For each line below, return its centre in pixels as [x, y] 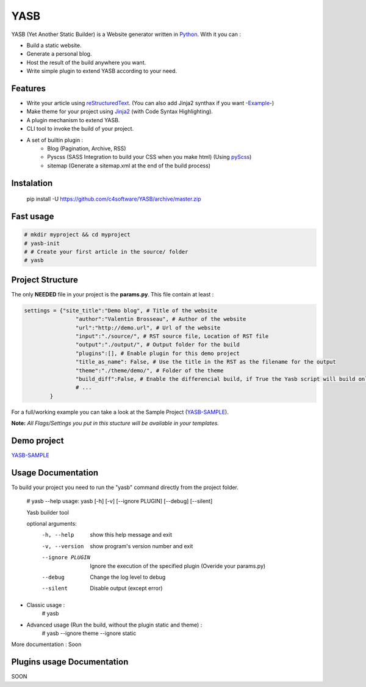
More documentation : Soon [46, 644]
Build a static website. [54, 45]
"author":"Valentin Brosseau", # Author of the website [161, 319]
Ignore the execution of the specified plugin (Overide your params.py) [178, 566]
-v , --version [63, 546]
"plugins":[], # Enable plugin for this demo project [158, 353]
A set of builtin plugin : [55, 140]
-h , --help [58, 535]
